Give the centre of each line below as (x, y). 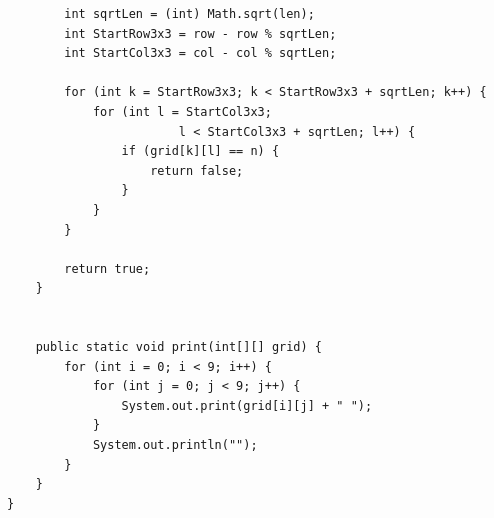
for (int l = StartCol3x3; (182, 111)
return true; (107, 268)
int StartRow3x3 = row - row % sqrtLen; (200, 33)
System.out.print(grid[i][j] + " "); (247, 405)
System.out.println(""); (175, 445)
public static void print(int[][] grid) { (178, 347)
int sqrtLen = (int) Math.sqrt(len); (189, 14)
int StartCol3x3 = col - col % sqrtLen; (200, 53)
